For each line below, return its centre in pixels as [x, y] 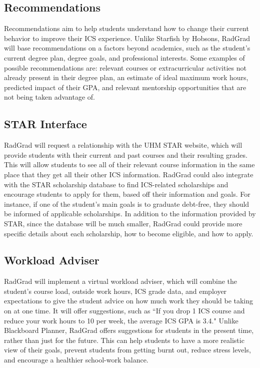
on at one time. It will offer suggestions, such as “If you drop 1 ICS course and [124, 311]
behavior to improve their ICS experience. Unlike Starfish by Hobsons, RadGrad [127, 38]
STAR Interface [45, 124]
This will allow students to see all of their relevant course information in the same [129, 164]
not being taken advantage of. [50, 97]
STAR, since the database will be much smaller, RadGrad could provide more [123, 223]
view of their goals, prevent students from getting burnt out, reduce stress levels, [127, 350]
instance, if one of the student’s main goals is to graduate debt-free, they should [127, 204]
